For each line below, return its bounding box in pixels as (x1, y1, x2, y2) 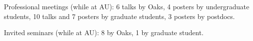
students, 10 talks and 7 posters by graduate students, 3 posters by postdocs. (4, 11, 235, 21)
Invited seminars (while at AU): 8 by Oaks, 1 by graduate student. (4, 27, 204, 38)
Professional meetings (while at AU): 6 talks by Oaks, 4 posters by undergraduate (4, 1, 250, 11)
